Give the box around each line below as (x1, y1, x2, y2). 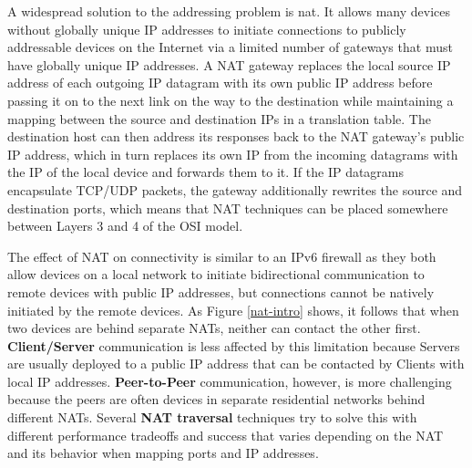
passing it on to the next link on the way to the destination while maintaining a (7, 90, 454, 109)
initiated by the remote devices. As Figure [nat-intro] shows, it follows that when (7, 300, 459, 319)
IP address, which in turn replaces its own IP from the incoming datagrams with (7, 144, 458, 163)
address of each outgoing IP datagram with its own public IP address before (7, 73, 433, 92)
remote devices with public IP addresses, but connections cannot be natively (7, 282, 435, 301)
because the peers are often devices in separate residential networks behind (7, 390, 426, 409)
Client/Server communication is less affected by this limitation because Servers (7, 336, 460, 355)
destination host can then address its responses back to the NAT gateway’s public (7, 127, 465, 146)
